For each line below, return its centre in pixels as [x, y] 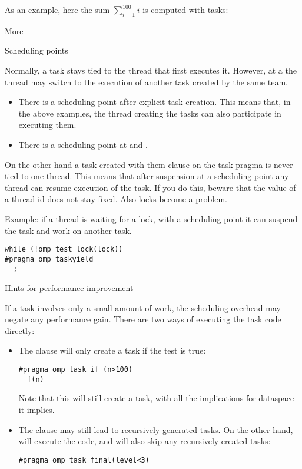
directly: [20, 330]
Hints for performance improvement [69, 288]
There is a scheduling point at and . [83, 144]
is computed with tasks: [185, 9]
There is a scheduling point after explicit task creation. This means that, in [155, 102]
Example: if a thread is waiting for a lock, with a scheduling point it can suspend [151, 218]
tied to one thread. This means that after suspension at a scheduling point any [147, 176]
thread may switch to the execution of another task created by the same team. [146, 82]
